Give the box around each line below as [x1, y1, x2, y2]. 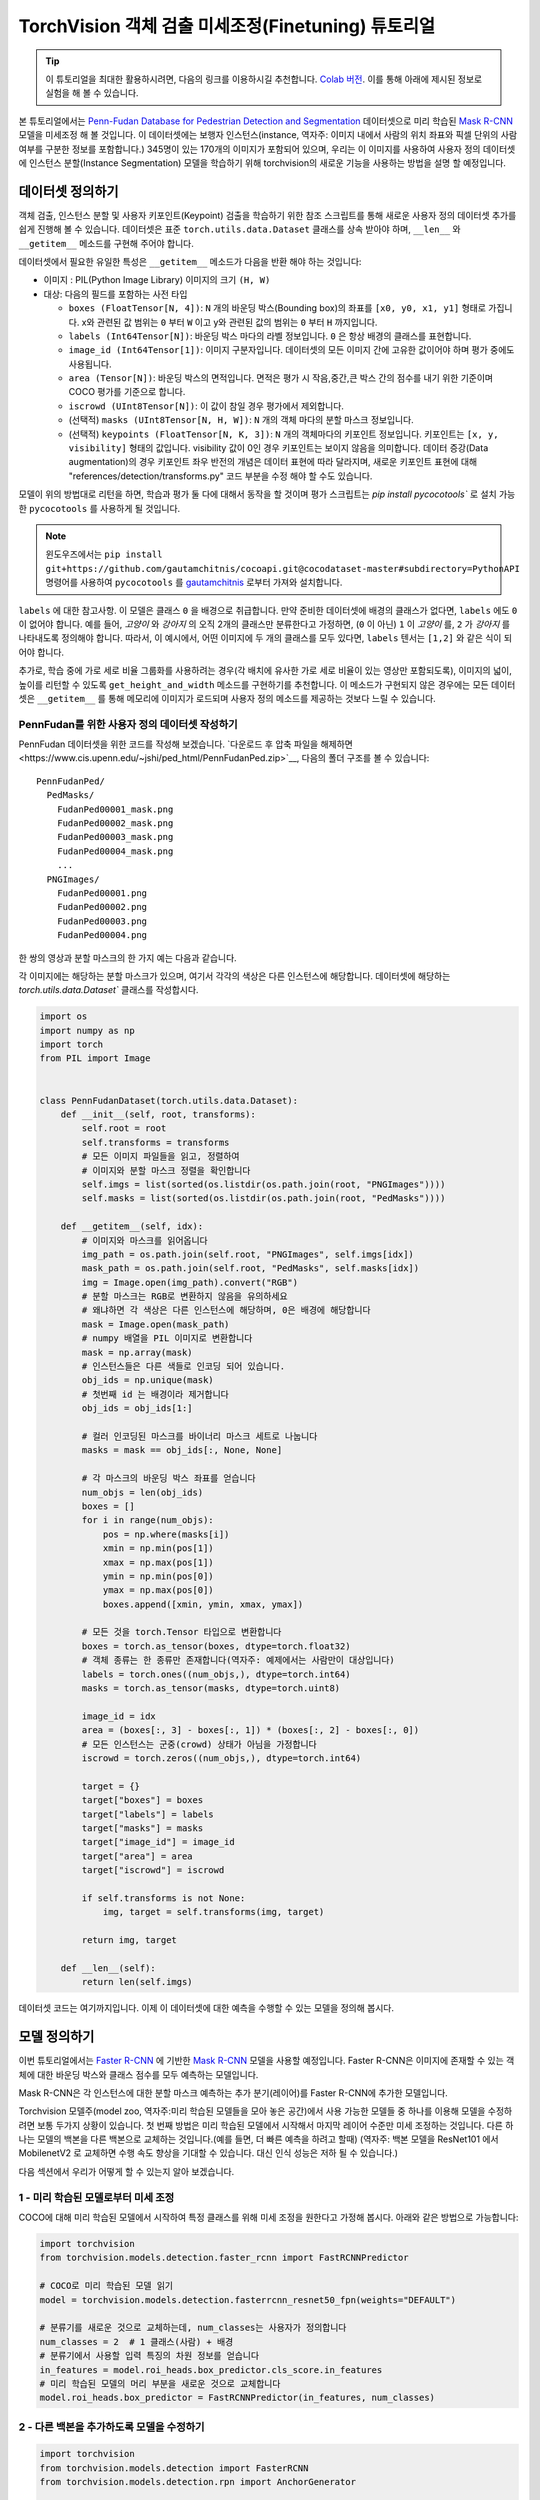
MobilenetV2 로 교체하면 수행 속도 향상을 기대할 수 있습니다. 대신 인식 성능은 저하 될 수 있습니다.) [18, 2147, 399, 2159]
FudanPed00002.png [56, 901, 148, 913]
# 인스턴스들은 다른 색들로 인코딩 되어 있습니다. [81, 1361, 286, 1372]
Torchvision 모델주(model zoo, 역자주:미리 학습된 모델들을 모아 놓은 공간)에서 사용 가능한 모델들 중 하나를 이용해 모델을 [18, 2105, 486, 2117]
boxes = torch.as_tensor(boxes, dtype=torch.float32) [81, 1640, 351, 1652]
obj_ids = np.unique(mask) [81, 1375, 214, 1386]
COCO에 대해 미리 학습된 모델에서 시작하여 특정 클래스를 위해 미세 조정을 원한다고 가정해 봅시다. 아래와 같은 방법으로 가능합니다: [18, 2211, 519, 2223]
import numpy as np [39, 1025, 135, 1036]
